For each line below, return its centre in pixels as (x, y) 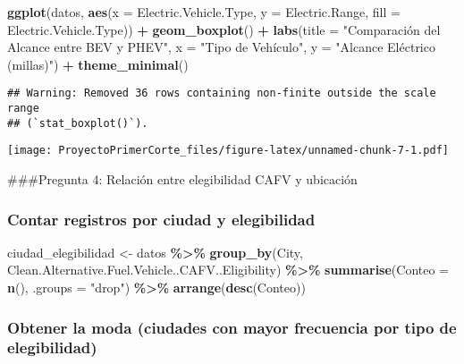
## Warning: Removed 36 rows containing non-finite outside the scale (222, 93)
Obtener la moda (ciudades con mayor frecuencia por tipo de (232, 327)
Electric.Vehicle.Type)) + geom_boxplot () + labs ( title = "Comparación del (224, 29)
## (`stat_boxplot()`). (78, 123)
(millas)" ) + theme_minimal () (98, 64)
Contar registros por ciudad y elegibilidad (161, 219)
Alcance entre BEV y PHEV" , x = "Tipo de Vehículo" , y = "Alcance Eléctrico (221, 47)
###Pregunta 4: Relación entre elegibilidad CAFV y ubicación (182, 179)
